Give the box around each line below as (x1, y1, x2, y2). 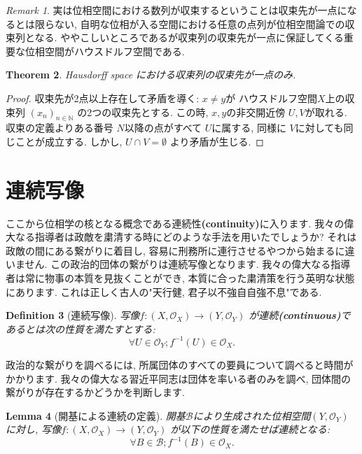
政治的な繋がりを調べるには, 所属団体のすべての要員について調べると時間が (6, 357, 354, 371)
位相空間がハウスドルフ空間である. (25, 43, 185, 58)
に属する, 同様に (211, 120, 286, 135)
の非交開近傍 (226, 104, 286, 119)
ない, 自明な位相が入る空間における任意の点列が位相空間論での (54, 16, 345, 31)
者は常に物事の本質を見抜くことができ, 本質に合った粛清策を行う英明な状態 (6, 271, 355, 285)
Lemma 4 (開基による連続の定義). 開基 (6, 408, 186, 423)
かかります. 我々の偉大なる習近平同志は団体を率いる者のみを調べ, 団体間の (6, 371, 351, 385)
